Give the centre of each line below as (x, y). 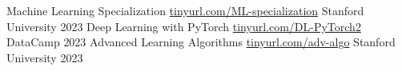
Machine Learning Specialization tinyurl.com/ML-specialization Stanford (185, 10)
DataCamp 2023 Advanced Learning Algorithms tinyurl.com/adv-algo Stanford (201, 42)
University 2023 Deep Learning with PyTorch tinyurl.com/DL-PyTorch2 (184, 26)
